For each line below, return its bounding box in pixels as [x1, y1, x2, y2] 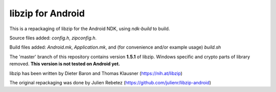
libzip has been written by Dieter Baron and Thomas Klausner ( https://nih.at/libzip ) [9, 70, 182, 76]
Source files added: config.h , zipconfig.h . [9, 35, 97, 41]
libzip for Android [9, 8, 85, 19]
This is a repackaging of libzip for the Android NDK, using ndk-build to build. [9, 26, 170, 32]
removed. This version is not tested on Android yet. [9, 61, 120, 67]
